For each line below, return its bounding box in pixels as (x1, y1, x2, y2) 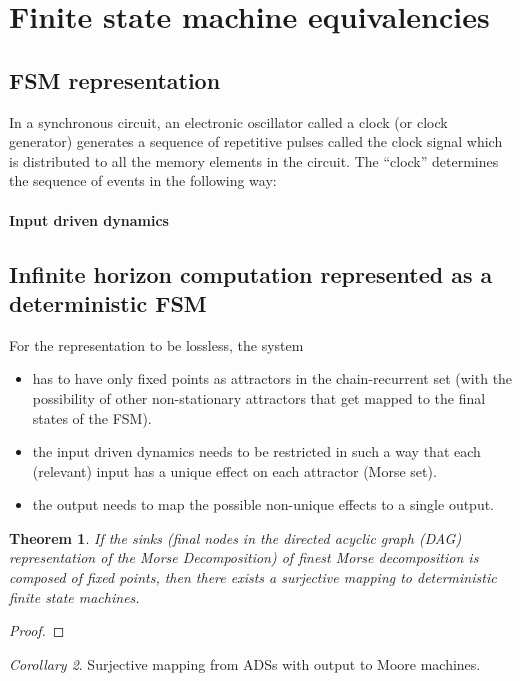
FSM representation (9, 64, 221, 95)
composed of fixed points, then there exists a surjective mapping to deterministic (9, 567, 497, 588)
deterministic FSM (9, 287, 207, 318)
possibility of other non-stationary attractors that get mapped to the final (32, 387, 486, 408)
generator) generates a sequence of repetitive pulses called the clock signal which (9, 131, 503, 152)
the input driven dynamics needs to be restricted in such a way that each (32, 441, 481, 462)
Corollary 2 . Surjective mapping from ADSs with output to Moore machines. (9, 653, 481, 674)
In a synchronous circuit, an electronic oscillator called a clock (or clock (9, 111, 448, 132)
